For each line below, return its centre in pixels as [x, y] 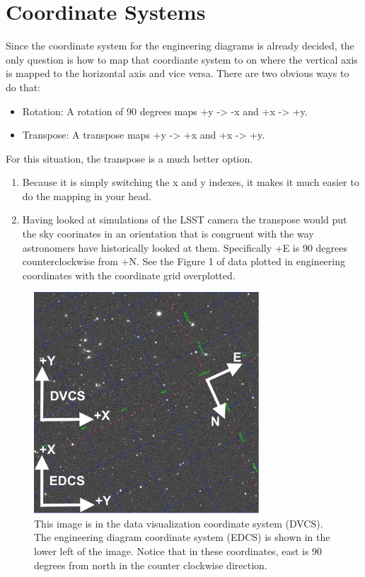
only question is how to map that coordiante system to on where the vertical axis [182, 59]
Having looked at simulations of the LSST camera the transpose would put [185, 220]
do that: [23, 87]
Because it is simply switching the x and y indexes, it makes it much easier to [191, 182]
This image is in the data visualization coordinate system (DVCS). [179, 523]
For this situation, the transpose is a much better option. [129, 158]
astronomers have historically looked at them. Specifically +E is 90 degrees [185, 247]
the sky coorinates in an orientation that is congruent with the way [168, 234]
